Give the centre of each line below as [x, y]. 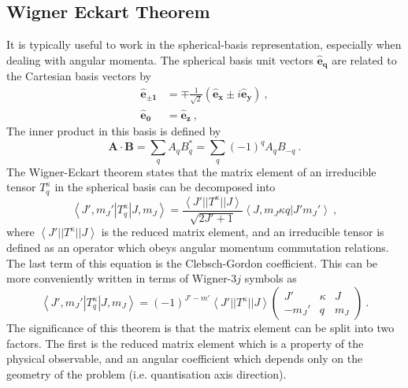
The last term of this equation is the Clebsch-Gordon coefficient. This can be [192, 262]
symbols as [271, 278]
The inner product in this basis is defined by [114, 131]
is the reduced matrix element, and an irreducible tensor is [243, 232]
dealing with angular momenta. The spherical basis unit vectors [160, 59]
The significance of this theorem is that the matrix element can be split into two [200, 328]
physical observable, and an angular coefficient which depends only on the [185, 358]
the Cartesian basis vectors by [79, 76]
